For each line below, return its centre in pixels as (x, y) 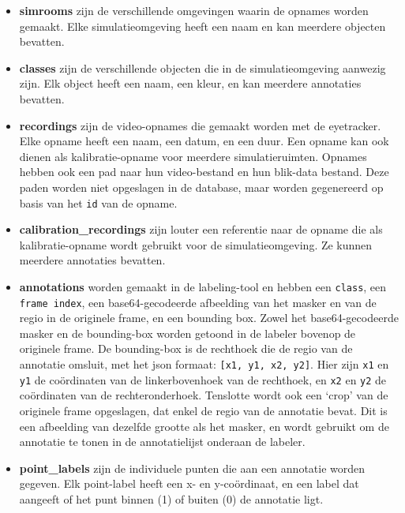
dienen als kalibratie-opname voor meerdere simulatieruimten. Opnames (193, 156)
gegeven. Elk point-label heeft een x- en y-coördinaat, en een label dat (189, 483)
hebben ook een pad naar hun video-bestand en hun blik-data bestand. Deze (204, 172)
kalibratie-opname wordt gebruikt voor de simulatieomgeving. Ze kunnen (196, 244)
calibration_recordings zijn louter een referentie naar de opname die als (201, 229)
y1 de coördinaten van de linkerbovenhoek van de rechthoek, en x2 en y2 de (203, 379)
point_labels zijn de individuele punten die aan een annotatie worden (192, 468)
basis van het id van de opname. (98, 202)
